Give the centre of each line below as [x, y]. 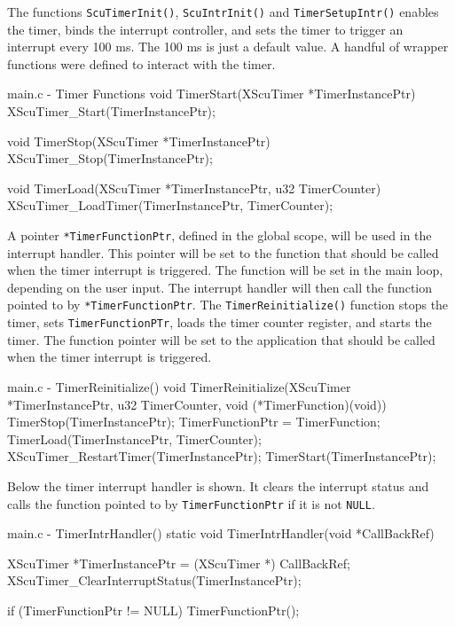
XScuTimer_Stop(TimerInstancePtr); [110, 158]
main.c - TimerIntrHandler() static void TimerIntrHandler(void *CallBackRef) [221, 533]
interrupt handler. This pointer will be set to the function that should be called [223, 252]
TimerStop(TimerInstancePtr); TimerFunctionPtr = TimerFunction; [194, 422]
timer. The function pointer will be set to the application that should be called [221, 339]
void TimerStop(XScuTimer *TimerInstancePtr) [139, 141]
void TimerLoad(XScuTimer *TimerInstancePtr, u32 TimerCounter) [194, 188]
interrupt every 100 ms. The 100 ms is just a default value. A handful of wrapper [228, 47]
